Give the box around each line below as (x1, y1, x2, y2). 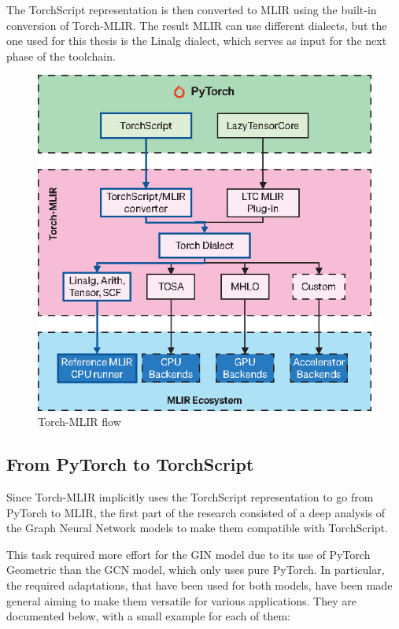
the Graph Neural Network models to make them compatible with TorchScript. (6, 520, 388, 536)
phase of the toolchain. (6, 47, 116, 64)
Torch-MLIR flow (38, 413, 121, 430)
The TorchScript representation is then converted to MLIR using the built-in (6, 2, 377, 17)
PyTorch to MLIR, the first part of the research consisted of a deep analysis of (6, 504, 386, 520)
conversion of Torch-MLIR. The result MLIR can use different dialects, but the (6, 17, 387, 33)
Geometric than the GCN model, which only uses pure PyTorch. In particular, (6, 561, 385, 578)
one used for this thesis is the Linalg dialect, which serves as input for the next (6, 32, 387, 49)
